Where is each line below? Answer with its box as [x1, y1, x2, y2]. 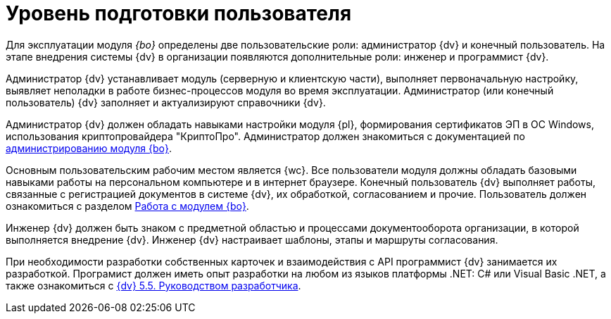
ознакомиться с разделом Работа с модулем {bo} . [6, 199, 249, 212]
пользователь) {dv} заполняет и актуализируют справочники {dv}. [6, 96, 326, 108]
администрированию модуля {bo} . [6, 142, 172, 154]
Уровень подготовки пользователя [6, 1, 352, 25]
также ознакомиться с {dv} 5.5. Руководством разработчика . [6, 279, 301, 292]
